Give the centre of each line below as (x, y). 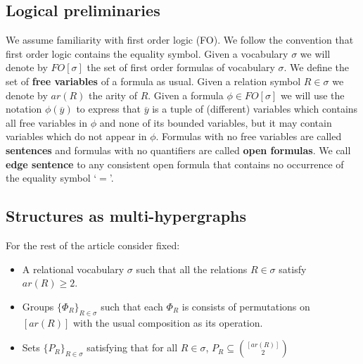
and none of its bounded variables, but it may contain (216, 122)
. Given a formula (186, 95)
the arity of (113, 95)
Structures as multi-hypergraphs (126, 216)
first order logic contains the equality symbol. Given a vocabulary (147, 53)
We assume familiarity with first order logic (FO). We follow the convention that (180, 40)
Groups (38, 306)
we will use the (312, 95)
